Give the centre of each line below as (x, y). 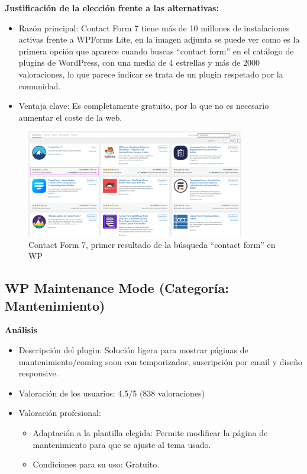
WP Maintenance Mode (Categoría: (117, 288)
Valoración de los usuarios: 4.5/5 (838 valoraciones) (112, 393)
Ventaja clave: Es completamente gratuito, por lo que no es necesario (144, 106)
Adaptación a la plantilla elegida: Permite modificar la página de (150, 432)
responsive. (38, 373)
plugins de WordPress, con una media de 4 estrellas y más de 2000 (139, 62)
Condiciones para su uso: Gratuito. (96, 464)
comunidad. (40, 86)
